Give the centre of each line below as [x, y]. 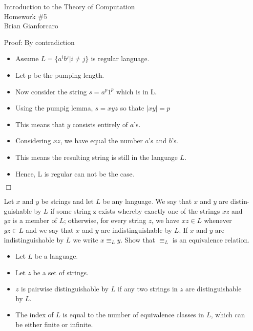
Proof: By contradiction [39, 42]
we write [85, 239]
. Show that [138, 239]
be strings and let [67, 201]
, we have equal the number [102, 141]
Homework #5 [26, 16]
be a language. [56, 256]
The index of [34, 315]
